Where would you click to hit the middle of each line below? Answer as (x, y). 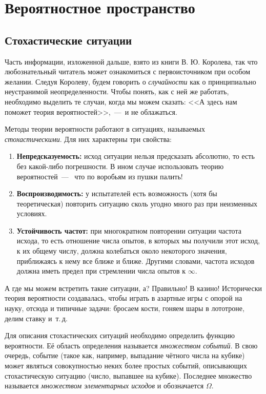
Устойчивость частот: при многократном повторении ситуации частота (129, 230)
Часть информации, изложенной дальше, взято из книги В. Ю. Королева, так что (131, 61)
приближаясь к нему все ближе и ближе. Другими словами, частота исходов (136, 261)
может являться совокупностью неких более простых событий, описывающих (126, 366)
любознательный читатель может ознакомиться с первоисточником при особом (128, 71)
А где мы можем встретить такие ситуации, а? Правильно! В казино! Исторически (133, 288)
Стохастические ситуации (68, 40)
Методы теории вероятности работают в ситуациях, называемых (105, 129)
